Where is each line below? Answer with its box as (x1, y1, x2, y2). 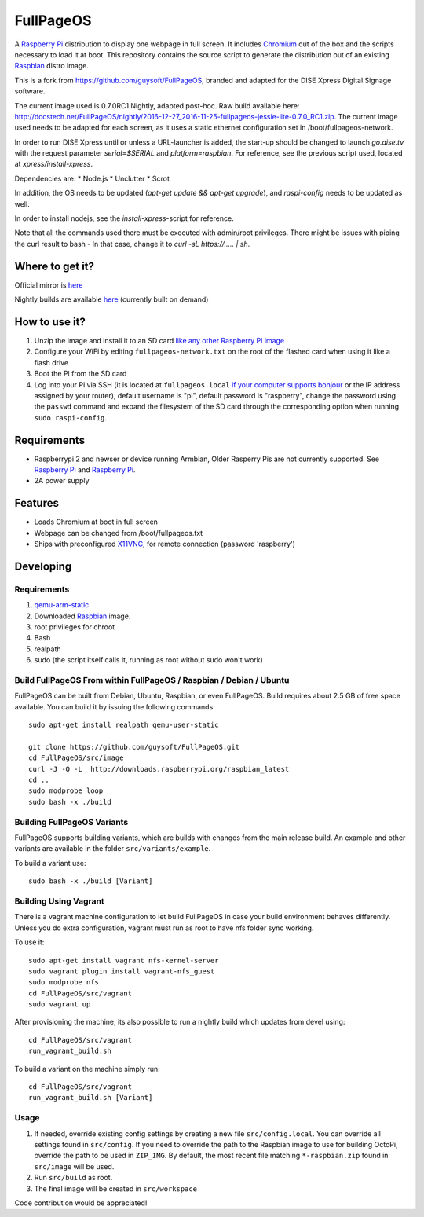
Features (14, 497, 59, 510)
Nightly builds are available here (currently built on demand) (14, 295, 209, 304)
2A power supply (34, 476, 90, 486)
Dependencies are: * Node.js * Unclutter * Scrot (14, 174, 170, 183)
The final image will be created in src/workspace (34, 1183, 198, 1193)
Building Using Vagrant (14, 896, 105, 907)
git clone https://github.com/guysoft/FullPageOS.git (28, 742, 239, 751)
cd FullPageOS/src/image (28, 753, 124, 762)
